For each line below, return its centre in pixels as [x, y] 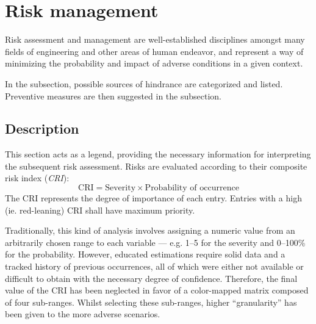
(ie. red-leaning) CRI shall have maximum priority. [100, 210]
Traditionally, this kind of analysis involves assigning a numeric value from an [150, 230]
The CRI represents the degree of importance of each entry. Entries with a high [153, 198]
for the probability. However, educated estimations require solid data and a [145, 254]
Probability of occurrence [192, 188]
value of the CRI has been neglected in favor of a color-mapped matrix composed [157, 290]
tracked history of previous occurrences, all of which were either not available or [154, 266]
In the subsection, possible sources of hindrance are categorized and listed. [144, 83]
